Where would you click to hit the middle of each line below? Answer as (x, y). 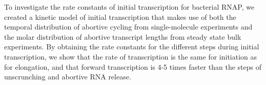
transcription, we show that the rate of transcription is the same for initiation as (131, 56)
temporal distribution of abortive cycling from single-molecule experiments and (128, 27)
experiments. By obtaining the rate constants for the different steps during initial (132, 47)
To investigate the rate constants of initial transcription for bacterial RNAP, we (129, 7)
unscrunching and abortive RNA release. (68, 77)
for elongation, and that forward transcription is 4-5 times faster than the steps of (133, 66)
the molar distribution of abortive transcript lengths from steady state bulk (123, 36)
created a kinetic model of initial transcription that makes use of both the (120, 17)
